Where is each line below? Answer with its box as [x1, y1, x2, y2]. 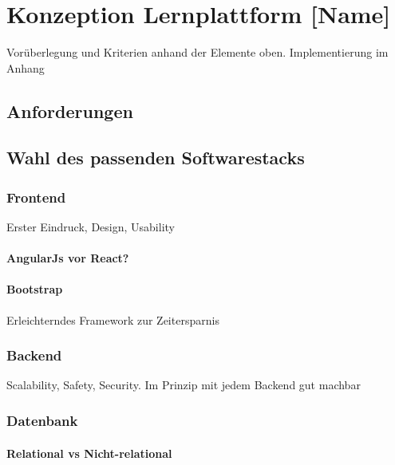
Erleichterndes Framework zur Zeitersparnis [6, 311, 219, 328]
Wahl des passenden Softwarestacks [6, 145, 305, 170]
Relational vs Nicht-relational [6, 444, 172, 461]
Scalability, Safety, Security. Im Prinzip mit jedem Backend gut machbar [6, 376, 361, 393]
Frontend [6, 187, 66, 207]
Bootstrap [6, 281, 63, 298]
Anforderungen [6, 98, 133, 123]
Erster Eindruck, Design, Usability [6, 219, 175, 235]
